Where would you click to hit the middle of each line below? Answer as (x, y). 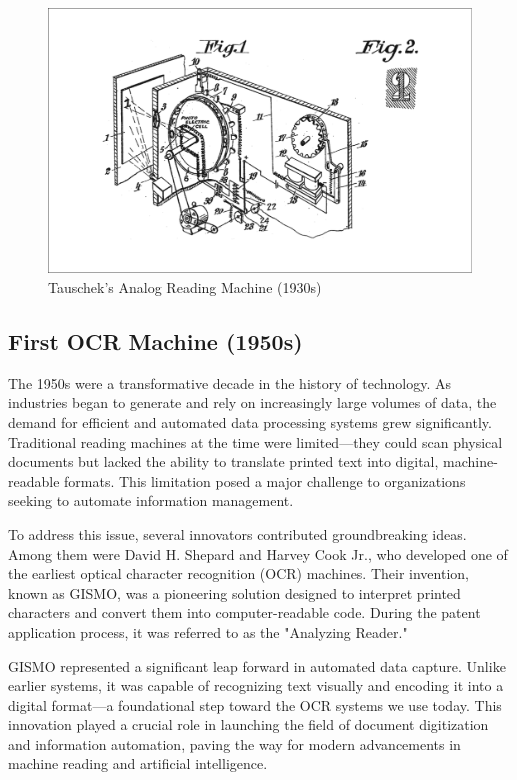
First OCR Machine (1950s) (155, 340)
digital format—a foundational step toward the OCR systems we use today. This (255, 704)
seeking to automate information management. (151, 500)
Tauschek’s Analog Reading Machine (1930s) (185, 287)
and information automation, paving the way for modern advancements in (234, 743)
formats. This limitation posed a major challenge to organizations (265, 480)
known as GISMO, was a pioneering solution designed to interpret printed (234, 592)
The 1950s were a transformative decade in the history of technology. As (229, 382)
